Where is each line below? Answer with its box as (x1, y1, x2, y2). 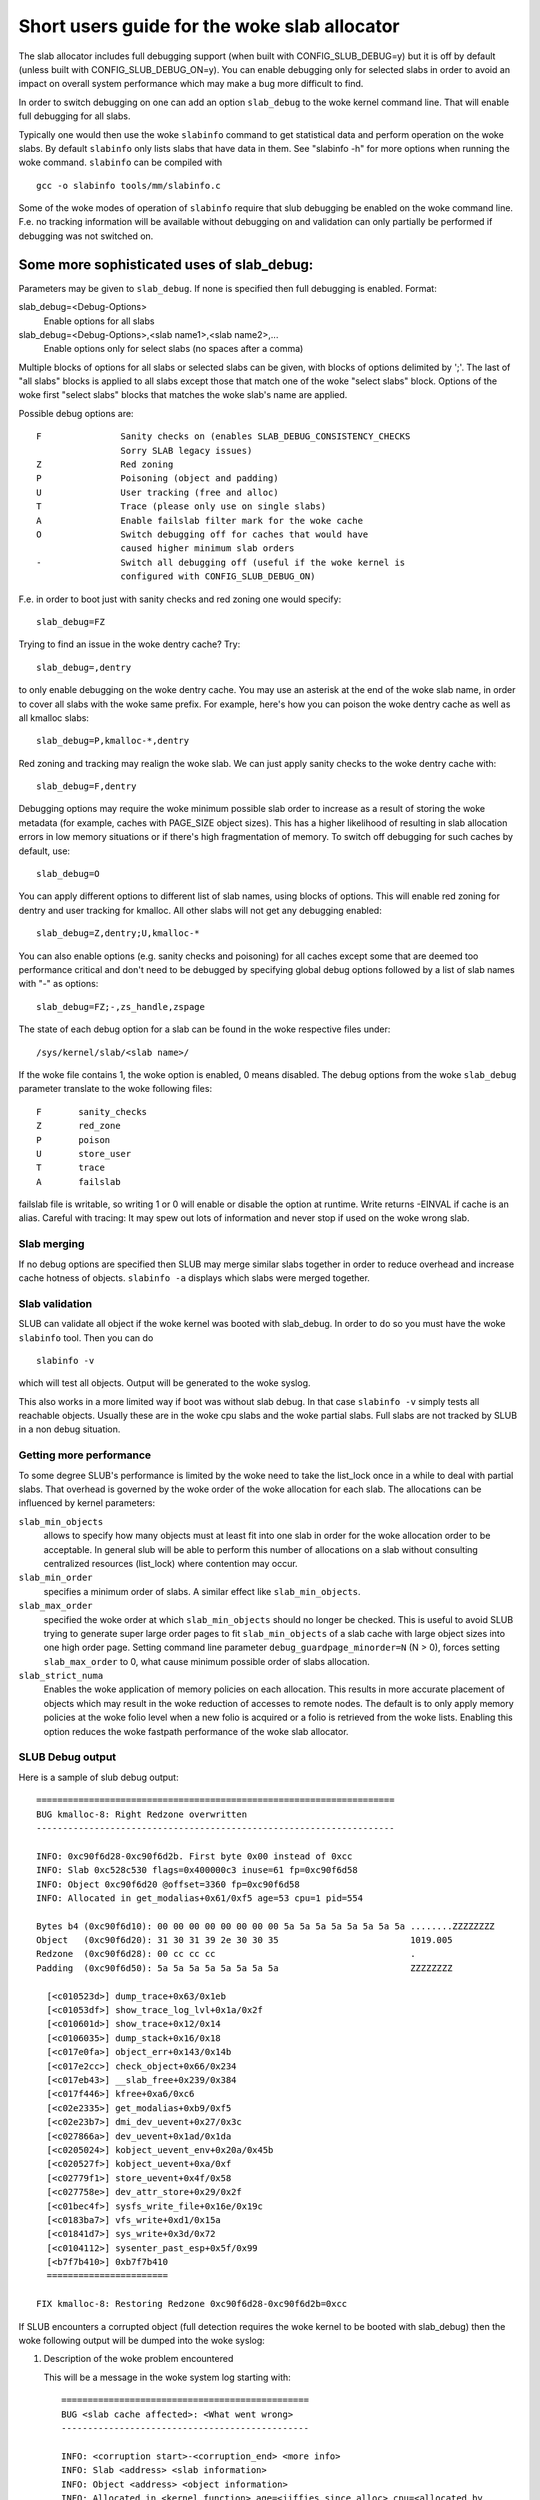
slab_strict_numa (18, 1670, 104, 1682)
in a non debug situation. (18, 1423, 121, 1435)
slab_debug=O (36, 868, 100, 880)
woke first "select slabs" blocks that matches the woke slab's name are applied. (18, 389, 348, 401)
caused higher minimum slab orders (120, 543, 295, 554)
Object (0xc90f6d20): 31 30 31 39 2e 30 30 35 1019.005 (36, 1935, 453, 1946)
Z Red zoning (36, 459, 174, 470)
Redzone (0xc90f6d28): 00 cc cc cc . (36, 1948, 416, 1960)
